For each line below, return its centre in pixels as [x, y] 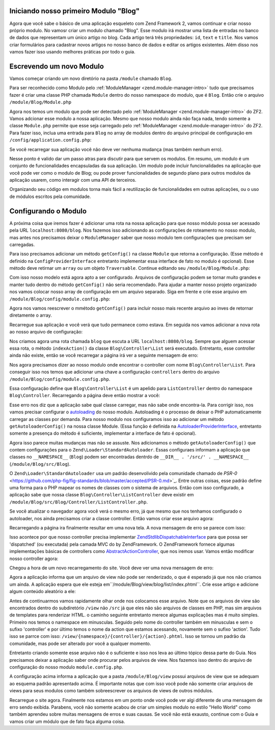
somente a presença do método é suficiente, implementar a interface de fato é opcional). [103, 433]
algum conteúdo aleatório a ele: [43, 592]
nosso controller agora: [34, 558]
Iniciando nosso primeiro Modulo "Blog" [75, 11]
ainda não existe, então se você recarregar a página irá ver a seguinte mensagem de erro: [104, 355]
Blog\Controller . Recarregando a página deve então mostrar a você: [85, 396]
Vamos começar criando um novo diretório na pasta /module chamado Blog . [91, 78]
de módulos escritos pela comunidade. [50, 196]
